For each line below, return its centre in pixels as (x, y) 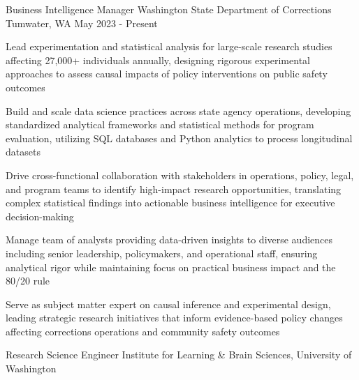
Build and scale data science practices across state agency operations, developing (178, 111)
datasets (23, 152)
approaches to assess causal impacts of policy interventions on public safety (167, 74)
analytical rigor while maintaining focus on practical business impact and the (171, 267)
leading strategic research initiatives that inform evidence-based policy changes (174, 318)
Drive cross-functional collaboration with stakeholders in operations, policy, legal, (180, 175)
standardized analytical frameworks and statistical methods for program (160, 124)
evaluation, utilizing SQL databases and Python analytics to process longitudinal (179, 138)
